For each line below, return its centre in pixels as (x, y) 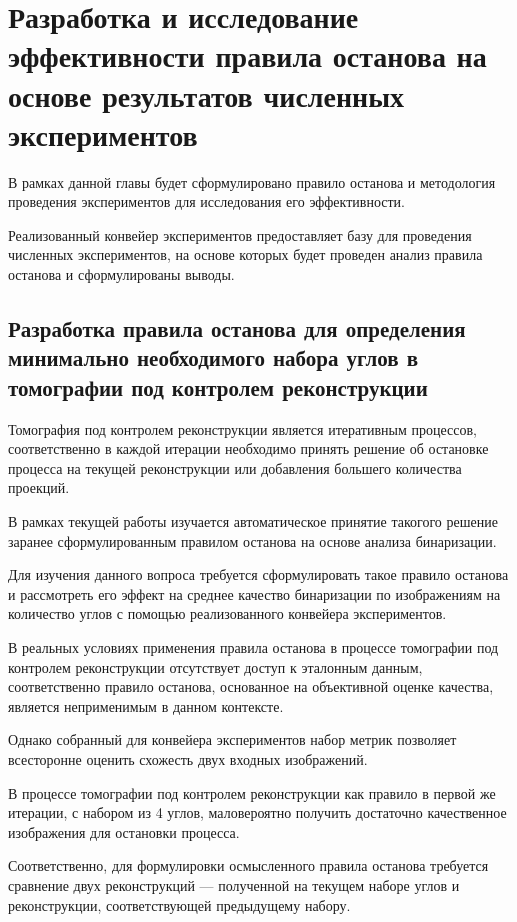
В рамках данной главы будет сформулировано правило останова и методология (252, 181)
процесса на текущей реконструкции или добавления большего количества (235, 467)
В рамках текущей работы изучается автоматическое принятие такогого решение (253, 521)
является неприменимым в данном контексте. (146, 705)
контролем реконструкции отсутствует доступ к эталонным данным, (215, 666)
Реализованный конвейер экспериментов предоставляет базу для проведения (240, 234)
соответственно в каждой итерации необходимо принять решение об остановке (248, 448)
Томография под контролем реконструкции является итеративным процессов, (242, 428)
